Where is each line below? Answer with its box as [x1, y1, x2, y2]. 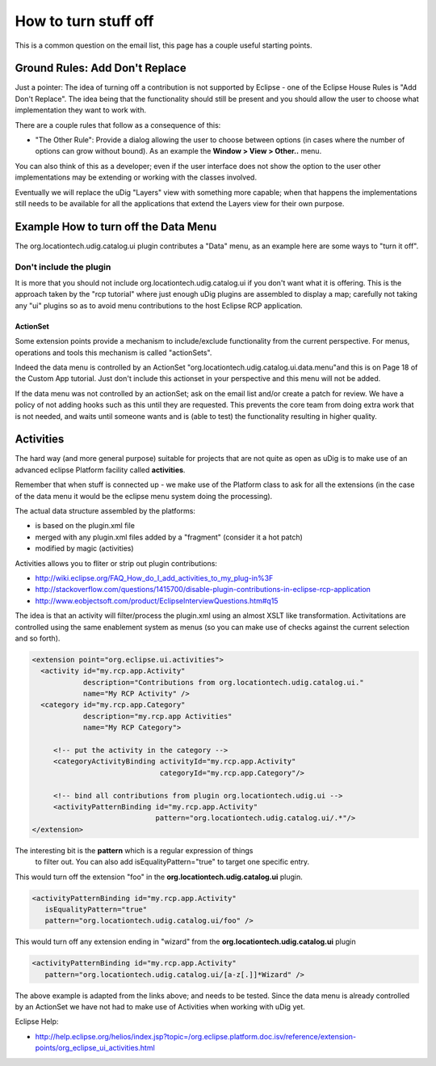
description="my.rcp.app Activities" [82, 712, 233, 721]
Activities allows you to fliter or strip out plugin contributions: [15, 558, 218, 568]
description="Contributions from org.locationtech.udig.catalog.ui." [82, 678, 365, 687]
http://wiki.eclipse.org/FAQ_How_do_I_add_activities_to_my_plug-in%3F [35, 573, 274, 582]
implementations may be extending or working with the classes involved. [15, 172, 258, 182]
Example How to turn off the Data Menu [15, 219, 217, 234]
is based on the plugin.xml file [35, 521, 135, 531]
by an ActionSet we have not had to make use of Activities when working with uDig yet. [15, 1002, 306, 1012]
